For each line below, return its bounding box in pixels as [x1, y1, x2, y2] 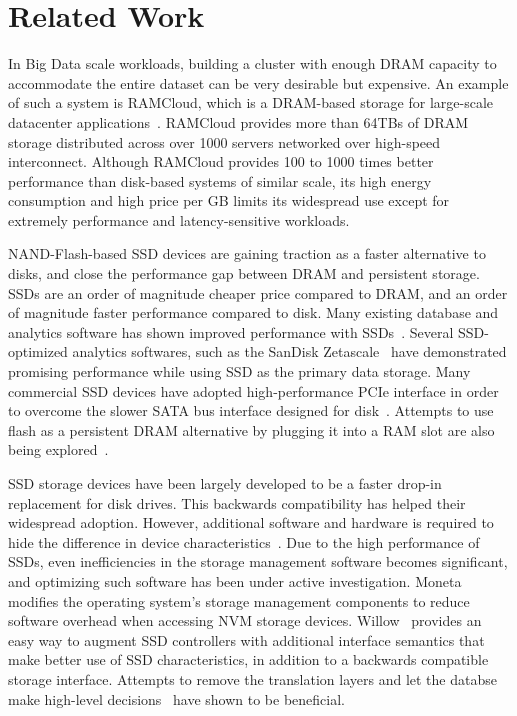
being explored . [8, 439, 109, 460]
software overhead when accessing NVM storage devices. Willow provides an [8, 610, 482, 631]
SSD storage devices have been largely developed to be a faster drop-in [8, 473, 442, 493]
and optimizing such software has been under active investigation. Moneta [8, 570, 462, 591]
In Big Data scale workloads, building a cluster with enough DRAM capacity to [8, 53, 497, 74]
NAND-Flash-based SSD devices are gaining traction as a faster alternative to [8, 243, 486, 264]
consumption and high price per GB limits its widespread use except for [8, 190, 450, 211]
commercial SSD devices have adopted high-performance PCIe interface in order [8, 380, 499, 401]
